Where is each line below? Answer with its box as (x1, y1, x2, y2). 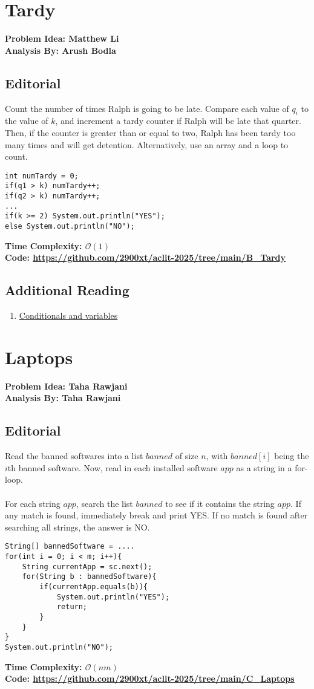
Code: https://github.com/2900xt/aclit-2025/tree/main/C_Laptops (5, 672, 295, 685)
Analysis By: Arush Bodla (5, 44, 116, 56)
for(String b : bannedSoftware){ (22, 572, 157, 581)
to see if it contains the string (165, 497, 275, 509)
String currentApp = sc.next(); (22, 562, 152, 571)
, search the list (76, 497, 133, 509)
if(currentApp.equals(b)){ (39, 582, 148, 591)
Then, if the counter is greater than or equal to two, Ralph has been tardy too (5, 126, 296, 139)
